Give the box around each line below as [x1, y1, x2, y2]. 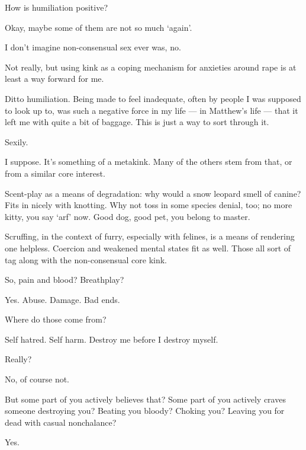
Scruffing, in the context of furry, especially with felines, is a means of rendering [5, 230, 295, 242]
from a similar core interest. [5, 167, 105, 179]
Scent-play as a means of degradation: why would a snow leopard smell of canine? [5, 187, 301, 199]
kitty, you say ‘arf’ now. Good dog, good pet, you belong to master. [5, 210, 250, 222]
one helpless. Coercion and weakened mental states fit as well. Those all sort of [5, 241, 291, 254]
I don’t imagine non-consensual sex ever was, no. [5, 41, 181, 53]
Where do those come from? [5, 313, 107, 325]
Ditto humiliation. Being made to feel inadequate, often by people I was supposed [5, 92, 301, 104]
